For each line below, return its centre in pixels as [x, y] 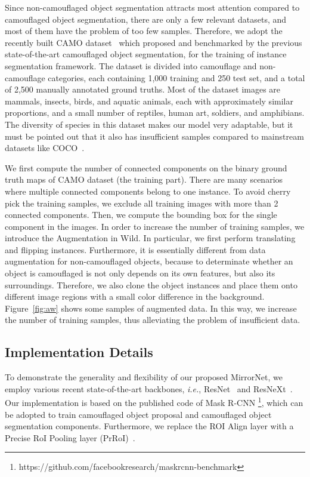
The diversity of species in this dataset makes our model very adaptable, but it [149, 124]
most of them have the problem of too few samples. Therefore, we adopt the [144, 31]
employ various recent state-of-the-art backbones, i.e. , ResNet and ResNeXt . [149, 388]
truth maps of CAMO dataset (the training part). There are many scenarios [144, 179]
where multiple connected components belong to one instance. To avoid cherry [148, 191]
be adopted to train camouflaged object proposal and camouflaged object [138, 414]
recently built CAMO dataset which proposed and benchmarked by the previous [154, 42]
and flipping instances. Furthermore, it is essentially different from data [135, 249]
